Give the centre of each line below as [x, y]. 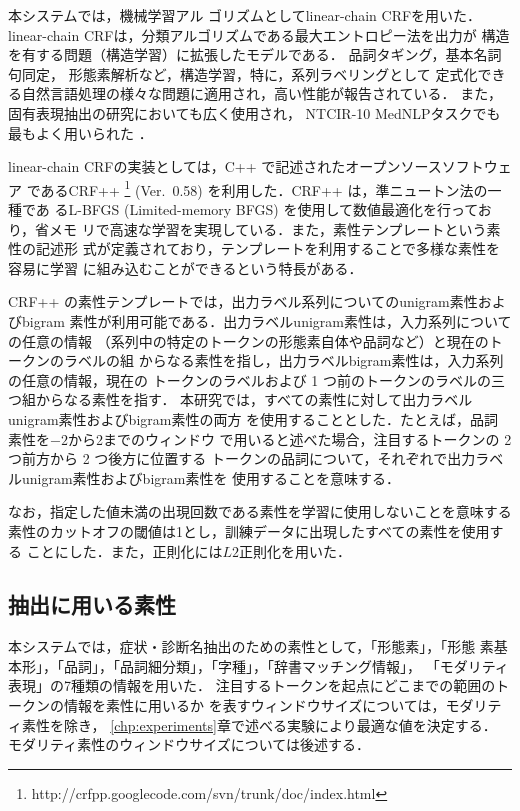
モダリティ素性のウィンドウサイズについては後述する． [189, 744]
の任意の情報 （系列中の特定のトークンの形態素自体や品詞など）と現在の [248, 340]
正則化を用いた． [294, 550]
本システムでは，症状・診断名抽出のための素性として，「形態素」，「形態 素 [251, 646]
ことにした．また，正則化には [124, 550]
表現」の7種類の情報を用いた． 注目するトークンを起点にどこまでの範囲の [252, 685]
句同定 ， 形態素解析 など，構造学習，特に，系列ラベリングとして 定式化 [243, 73]
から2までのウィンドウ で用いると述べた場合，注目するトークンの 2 [289, 438]
